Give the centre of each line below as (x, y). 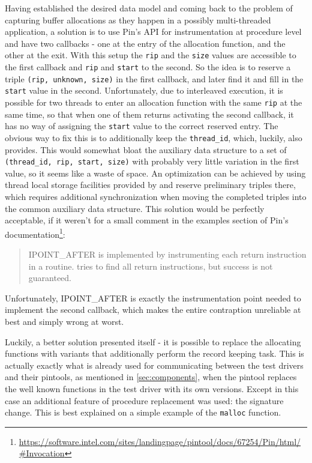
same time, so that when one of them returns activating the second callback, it (149, 114)
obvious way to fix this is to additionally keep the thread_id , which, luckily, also (154, 137)
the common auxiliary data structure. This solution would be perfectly (135, 208)
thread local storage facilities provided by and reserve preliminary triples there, (150, 185)
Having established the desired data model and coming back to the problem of (149, 8)
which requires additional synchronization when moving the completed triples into (156, 196)
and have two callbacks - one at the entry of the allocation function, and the (145, 43)
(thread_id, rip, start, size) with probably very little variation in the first (152, 161)
